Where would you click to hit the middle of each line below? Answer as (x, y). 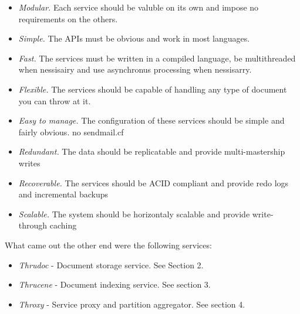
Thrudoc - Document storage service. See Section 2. (111, 264)
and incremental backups (63, 194)
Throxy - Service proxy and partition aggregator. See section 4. (132, 304)
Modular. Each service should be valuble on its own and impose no (139, 7)
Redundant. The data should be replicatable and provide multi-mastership (152, 151)
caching (63, 225)
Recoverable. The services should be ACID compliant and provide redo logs (154, 182)
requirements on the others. (68, 18)
